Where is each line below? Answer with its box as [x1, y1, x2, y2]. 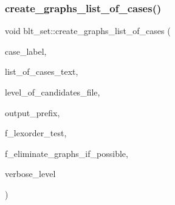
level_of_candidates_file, [5, 86, 100, 98]
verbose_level [5, 167, 56, 180]
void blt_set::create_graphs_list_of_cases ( [5, 24, 171, 37]
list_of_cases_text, [5, 65, 78, 78]
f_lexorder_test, [5, 127, 67, 139]
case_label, [5, 44, 47, 57]
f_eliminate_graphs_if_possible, [5, 147, 128, 159]
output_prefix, [5, 106, 60, 119]
